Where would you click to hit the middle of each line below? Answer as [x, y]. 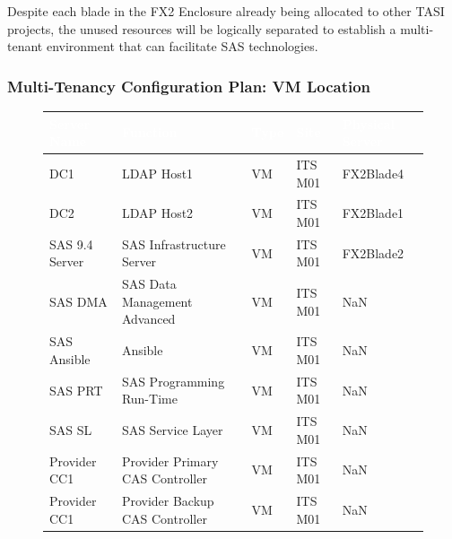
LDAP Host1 [157, 173]
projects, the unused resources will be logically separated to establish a [202, 28]
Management [157, 301]
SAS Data [149, 284]
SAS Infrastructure [174, 243]
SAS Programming [173, 381]
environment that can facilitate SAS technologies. [182, 46]
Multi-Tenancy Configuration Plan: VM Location [189, 86]
